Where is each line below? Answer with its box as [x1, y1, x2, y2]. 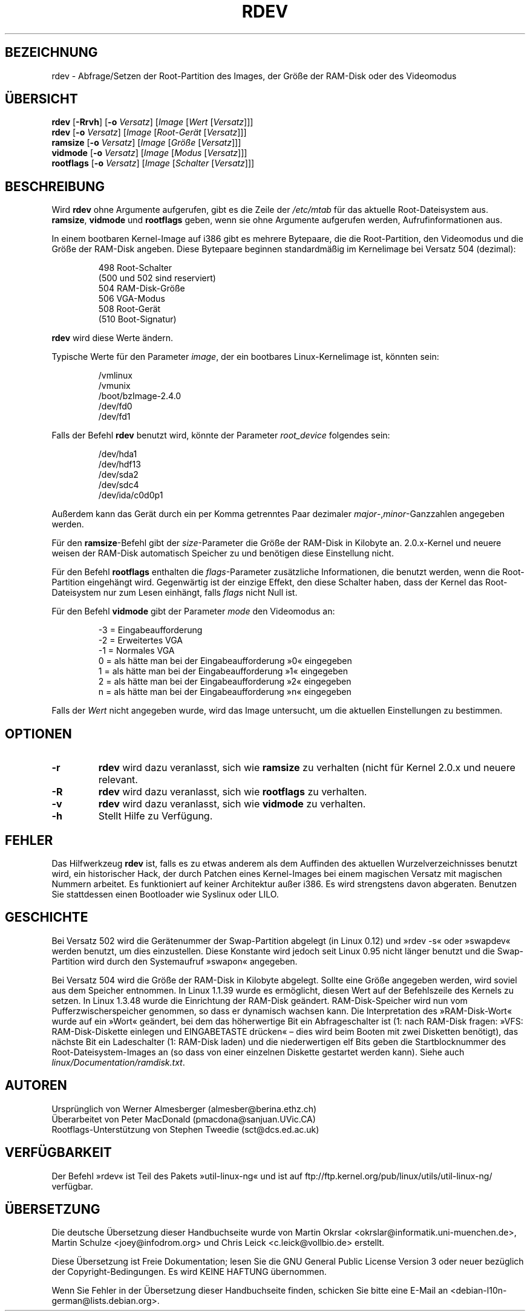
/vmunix [98, 380, 131, 391]
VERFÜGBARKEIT [5, 1145, 112, 1161]
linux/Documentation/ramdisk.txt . [51, 1057, 185, 1067]
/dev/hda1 [98, 449, 137, 460]
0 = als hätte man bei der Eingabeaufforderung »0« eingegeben [98, 656, 352, 666]
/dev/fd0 [98, 401, 132, 412]
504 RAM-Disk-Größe [98, 283, 185, 294]
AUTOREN [5, 1078, 67, 1093]
